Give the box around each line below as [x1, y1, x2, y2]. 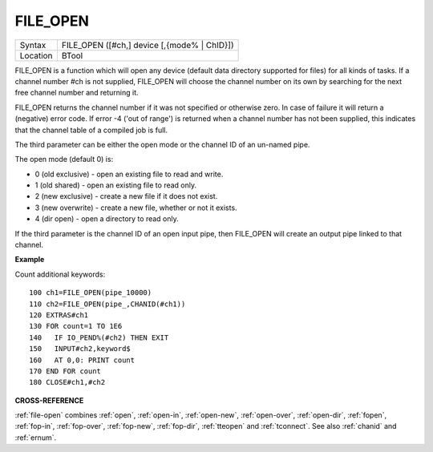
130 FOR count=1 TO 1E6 [29, 321, 123, 331]
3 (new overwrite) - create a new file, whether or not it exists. [34, 203, 237, 212]
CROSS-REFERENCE [14, 395, 84, 405]
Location [19, 50, 53, 61]
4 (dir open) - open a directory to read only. [34, 214, 180, 224]
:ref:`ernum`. [14, 433, 56, 442]
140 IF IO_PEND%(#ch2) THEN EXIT [29, 333, 169, 342]
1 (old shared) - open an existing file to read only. [34, 180, 196, 190]
